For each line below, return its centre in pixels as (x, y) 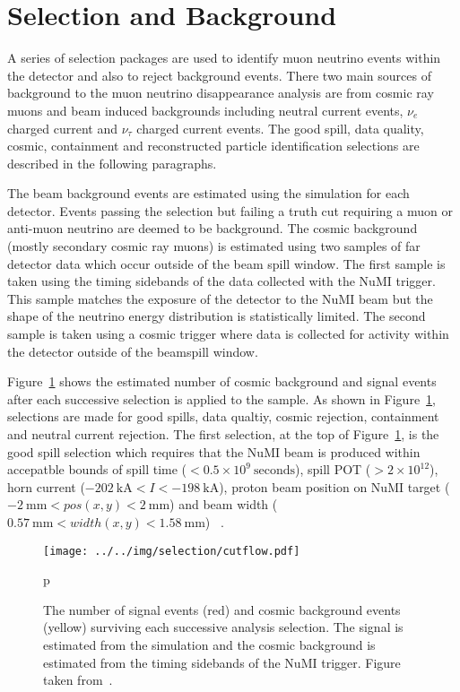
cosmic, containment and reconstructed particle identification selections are (213, 146)
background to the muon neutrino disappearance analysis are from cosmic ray (221, 93)
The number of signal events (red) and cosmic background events (222, 609)
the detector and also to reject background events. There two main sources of (219, 75)
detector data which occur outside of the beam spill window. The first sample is (226, 263)
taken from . (78, 680)
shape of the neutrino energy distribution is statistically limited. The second (217, 316)
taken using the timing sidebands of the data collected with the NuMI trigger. (221, 281)
